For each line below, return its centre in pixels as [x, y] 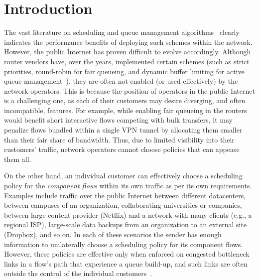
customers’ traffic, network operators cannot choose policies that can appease [122, 149]
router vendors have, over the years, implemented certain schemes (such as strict [127, 61]
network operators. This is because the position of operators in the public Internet [129, 90]
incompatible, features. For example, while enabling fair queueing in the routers [126, 110]
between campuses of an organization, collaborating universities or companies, [123, 205]
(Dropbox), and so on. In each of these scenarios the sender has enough [113, 234]
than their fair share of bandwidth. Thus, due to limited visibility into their [119, 139]
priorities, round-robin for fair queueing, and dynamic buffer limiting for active [124, 71]
